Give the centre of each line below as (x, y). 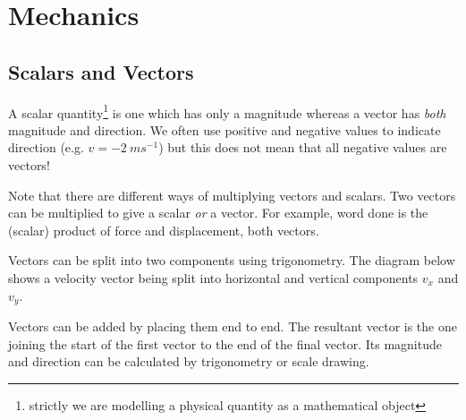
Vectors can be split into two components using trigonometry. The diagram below (232, 260)
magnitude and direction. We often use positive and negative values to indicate (225, 129)
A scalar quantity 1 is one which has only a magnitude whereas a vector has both (227, 111)
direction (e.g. (46, 147)
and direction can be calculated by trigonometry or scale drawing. (189, 361)
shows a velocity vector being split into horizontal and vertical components (213, 277)
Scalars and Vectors (101, 71)
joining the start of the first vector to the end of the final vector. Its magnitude (225, 343)
